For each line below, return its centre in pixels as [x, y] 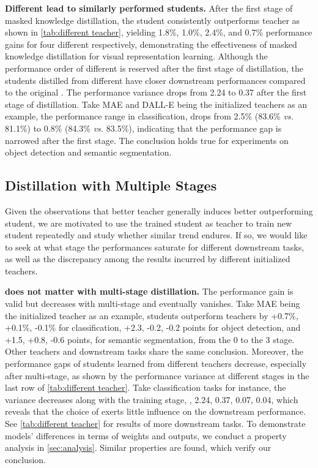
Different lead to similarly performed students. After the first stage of [149, 8]
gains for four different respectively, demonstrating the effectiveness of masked [151, 44]
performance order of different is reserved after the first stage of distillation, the [154, 68]
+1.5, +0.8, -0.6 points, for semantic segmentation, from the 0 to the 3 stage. [150, 339]
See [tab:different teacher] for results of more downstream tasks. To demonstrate [155, 424]
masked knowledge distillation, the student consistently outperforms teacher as [153, 20]
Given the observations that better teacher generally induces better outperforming [159, 210]
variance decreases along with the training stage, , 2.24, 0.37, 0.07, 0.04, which [152, 399]
